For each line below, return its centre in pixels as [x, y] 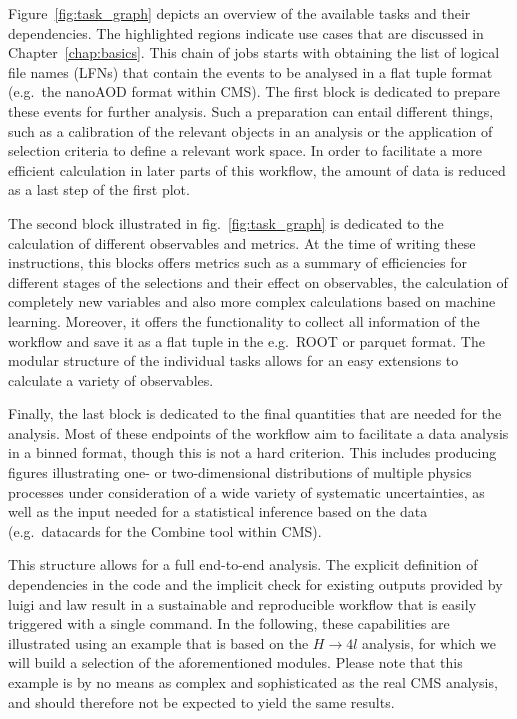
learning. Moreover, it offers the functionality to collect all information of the [244, 320]
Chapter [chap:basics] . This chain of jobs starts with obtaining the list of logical [254, 52]
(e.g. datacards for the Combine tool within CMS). [165, 530]
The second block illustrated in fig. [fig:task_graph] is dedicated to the [226, 222]
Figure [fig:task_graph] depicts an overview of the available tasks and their [239, 13]
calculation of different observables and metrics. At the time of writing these [242, 242]
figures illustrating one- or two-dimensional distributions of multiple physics [240, 472]
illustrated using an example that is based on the [158, 642]
